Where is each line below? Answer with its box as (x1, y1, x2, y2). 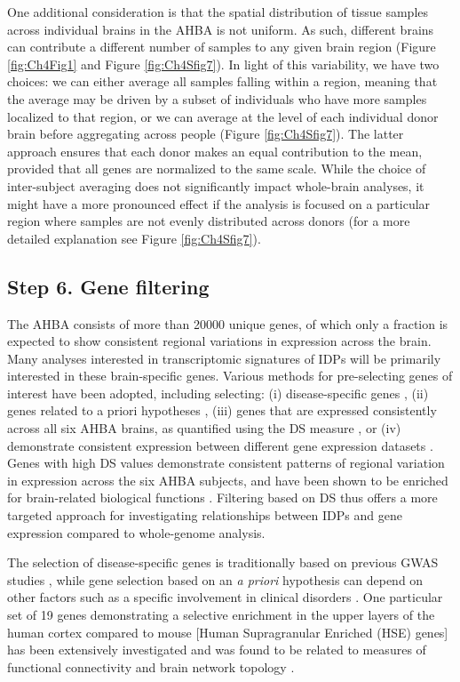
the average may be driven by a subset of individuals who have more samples (7, 89, 427, 108)
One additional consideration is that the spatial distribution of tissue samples (7, 3, 429, 20)
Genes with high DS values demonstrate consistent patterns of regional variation (7, 453, 445, 472)
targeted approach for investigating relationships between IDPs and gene (7, 506, 402, 525)
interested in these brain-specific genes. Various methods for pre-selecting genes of (7, 366, 453, 385)
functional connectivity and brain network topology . (7, 657, 295, 676)
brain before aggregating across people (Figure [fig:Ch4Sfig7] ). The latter (7, 124, 404, 143)
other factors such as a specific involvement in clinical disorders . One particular (7, 588, 443, 606)
